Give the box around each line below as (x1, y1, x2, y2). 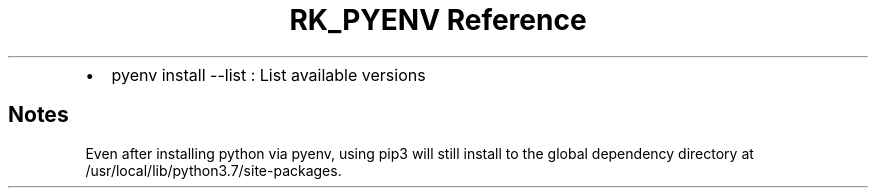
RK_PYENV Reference (289, 3, 587, 37)
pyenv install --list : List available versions (111, 64, 426, 85)
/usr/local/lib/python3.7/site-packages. (85, 161, 342, 179)
